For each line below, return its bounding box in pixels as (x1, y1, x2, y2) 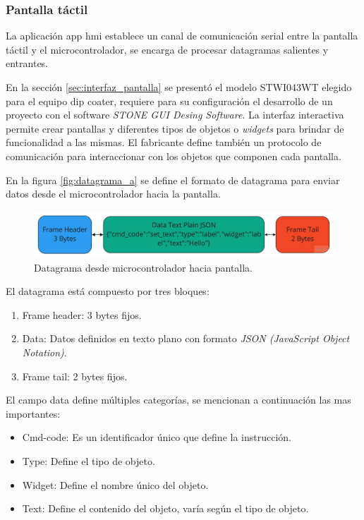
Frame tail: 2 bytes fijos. (22, 368, 128, 383)
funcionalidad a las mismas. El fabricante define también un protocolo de (6, 135, 322, 150)
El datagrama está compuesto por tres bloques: (6, 284, 210, 298)
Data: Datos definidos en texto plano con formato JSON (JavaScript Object (22, 331, 350, 346)
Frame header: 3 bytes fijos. (22, 307, 142, 322)
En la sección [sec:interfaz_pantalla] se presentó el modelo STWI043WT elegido (6, 80, 352, 94)
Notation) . (22, 344, 67, 359)
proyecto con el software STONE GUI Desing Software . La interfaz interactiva (6, 107, 344, 122)
